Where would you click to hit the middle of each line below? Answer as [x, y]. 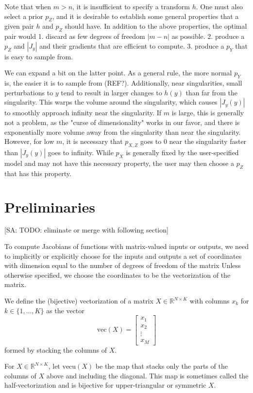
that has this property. [38, 173]
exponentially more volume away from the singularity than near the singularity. [123, 132]
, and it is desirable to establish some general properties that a [145, 16]
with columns [210, 301]
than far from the [212, 92]
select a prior [24, 16]
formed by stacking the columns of [56, 349]
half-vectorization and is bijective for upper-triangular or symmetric [105, 385]
